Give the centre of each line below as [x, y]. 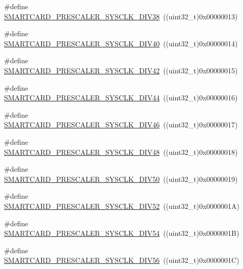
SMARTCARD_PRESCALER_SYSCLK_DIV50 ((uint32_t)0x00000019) [121, 179]
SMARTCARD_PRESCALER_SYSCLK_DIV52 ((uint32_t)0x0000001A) [122, 206]
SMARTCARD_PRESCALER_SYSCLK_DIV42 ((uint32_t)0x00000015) [121, 70]
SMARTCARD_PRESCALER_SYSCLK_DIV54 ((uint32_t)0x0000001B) [122, 233]
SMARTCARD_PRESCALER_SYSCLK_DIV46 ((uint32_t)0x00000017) [121, 125]
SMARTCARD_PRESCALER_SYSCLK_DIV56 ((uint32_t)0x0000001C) [122, 260]
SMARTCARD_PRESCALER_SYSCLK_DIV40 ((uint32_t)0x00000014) [121, 43]
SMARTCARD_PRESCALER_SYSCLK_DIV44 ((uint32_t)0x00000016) [121, 98]
